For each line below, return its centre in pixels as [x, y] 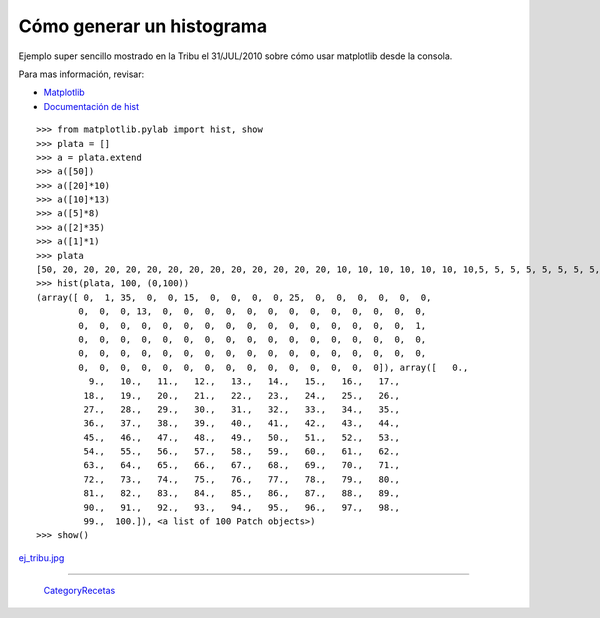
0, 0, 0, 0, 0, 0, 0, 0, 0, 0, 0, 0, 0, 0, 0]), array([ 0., [273, 367]
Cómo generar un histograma [143, 26]
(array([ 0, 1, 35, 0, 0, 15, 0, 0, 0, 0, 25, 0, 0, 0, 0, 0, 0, [234, 297]
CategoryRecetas [79, 591]
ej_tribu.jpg [41, 557]
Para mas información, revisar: [81, 74]
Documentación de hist [91, 106]
